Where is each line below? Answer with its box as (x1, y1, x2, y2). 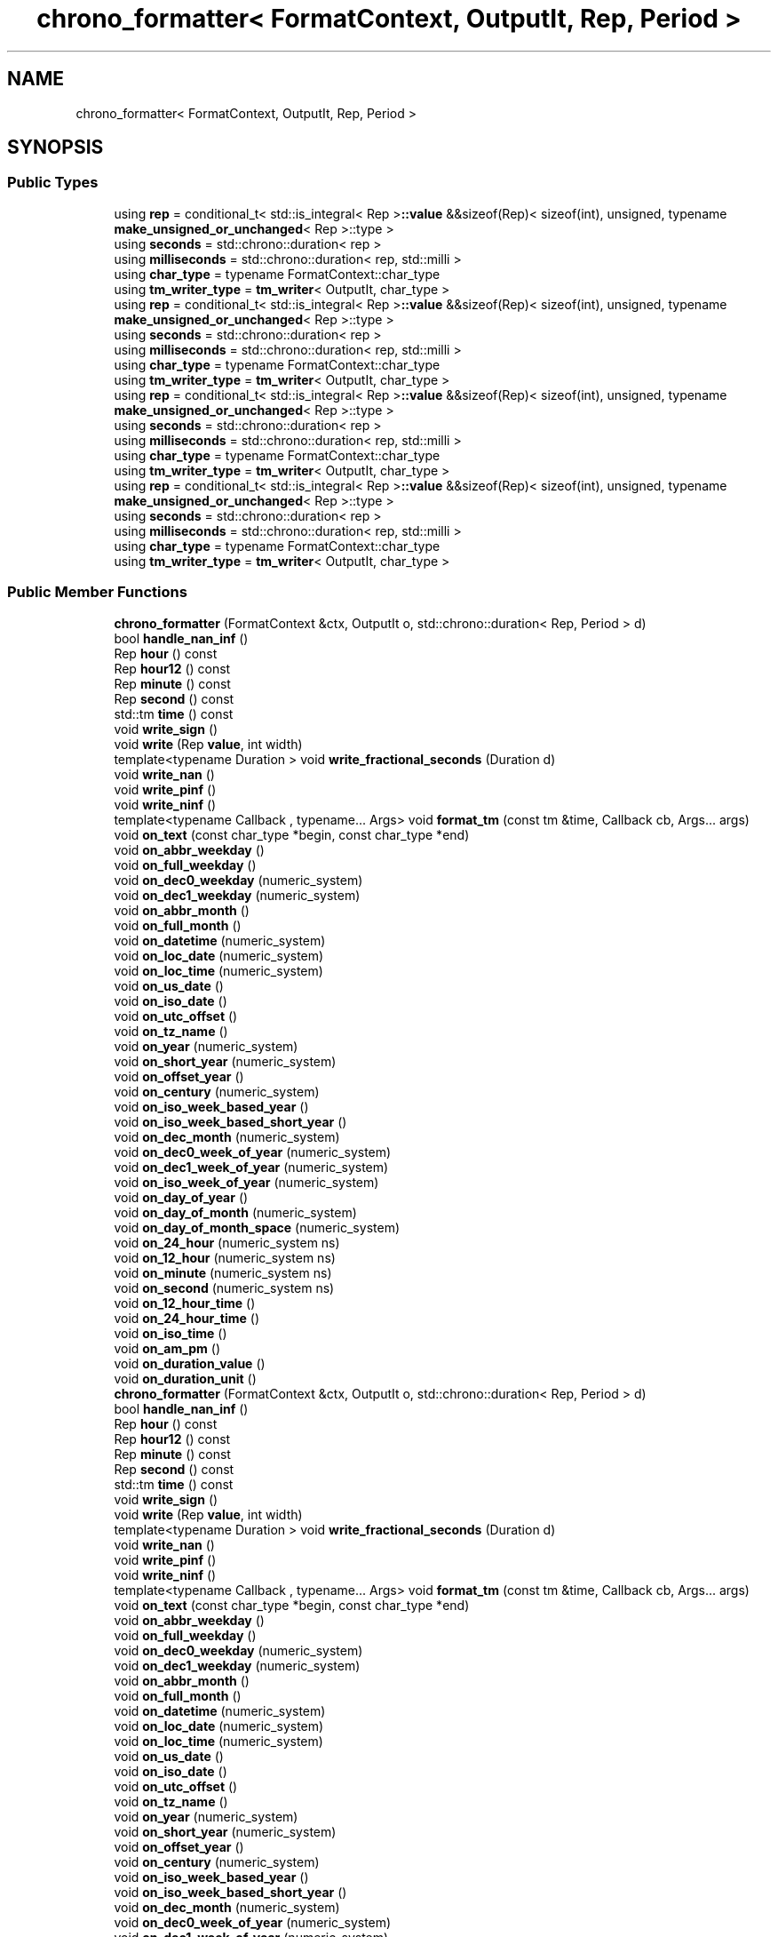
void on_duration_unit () (114, 1370, 257, 1386)
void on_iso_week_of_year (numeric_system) (114, 1174, 379, 1190)
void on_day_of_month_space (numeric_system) (114, 1219, 400, 1235)
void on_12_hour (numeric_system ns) (114, 1249, 336, 1265)
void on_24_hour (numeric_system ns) (114, 1234, 340, 1250)
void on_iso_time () (114, 1325, 227, 1341)
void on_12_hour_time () (114, 1295, 256, 1311)
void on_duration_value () (114, 1355, 266, 1371)
